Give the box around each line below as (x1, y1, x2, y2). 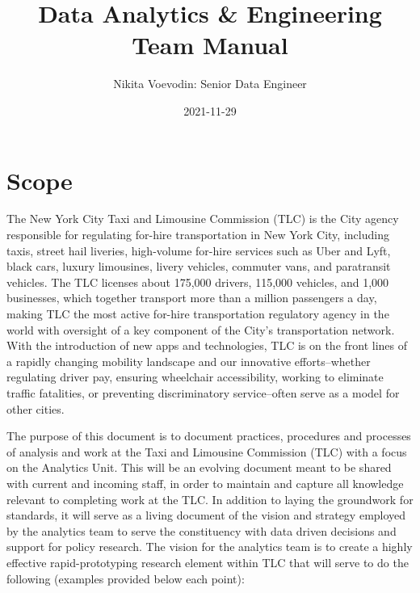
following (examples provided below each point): (6, 570, 245, 587)
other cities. (6, 400, 65, 417)
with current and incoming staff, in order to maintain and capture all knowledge (6, 474, 404, 491)
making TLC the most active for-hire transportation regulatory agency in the (6, 305, 389, 322)
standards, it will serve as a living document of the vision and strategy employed (6, 507, 406, 524)
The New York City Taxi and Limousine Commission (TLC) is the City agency (6, 210, 399, 227)
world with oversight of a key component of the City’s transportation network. (6, 321, 395, 338)
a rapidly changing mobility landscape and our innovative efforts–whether (6, 352, 371, 369)
